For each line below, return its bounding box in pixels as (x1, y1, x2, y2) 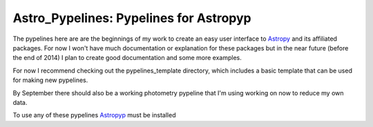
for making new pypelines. (12, 76, 88, 84)
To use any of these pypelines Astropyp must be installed (12, 111, 176, 119)
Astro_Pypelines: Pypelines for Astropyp (12, 10, 251, 26)
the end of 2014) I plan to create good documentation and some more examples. (12, 54, 242, 62)
